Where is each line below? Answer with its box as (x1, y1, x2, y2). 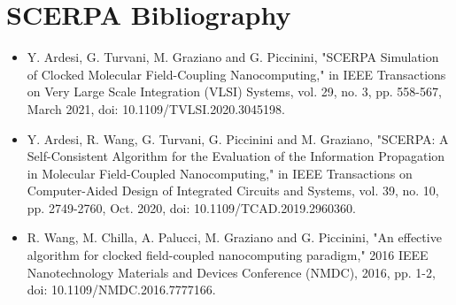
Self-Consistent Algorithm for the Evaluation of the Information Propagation (27, 147, 445, 165)
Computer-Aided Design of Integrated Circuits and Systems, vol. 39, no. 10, (27, 181, 439, 200)
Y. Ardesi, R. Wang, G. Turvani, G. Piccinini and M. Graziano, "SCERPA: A (27, 129, 449, 148)
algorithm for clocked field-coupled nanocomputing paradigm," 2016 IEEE (27, 246, 429, 264)
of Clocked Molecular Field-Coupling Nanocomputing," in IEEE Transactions (27, 65, 446, 83)
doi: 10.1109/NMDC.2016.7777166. (27, 280, 216, 299)
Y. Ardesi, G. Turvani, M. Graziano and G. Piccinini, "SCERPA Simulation (27, 48, 439, 66)
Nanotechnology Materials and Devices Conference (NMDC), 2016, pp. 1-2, (27, 263, 436, 281)
